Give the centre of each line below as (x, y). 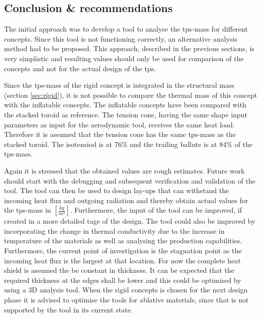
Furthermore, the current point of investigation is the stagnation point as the (123, 251)
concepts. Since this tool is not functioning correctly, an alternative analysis (121, 38)
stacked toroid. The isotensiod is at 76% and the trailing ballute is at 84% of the (128, 144)
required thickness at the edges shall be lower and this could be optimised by (123, 280)
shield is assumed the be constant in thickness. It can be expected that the (119, 270)
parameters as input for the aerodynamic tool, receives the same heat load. (119, 124)
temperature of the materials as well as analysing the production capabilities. (123, 241)
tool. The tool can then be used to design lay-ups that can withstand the (117, 190)
